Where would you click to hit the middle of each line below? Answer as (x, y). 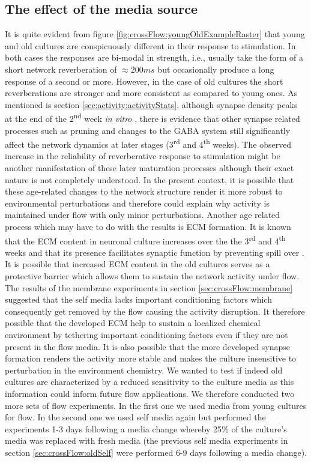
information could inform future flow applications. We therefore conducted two (150, 393)
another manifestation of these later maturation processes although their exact (149, 168)
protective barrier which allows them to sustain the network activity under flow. (152, 276)
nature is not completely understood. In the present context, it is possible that (149, 179)
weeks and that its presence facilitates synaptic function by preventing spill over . (155, 252)
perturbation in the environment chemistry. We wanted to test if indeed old (144, 370)
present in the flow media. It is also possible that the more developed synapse (148, 346)
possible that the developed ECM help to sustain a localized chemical (133, 323)
